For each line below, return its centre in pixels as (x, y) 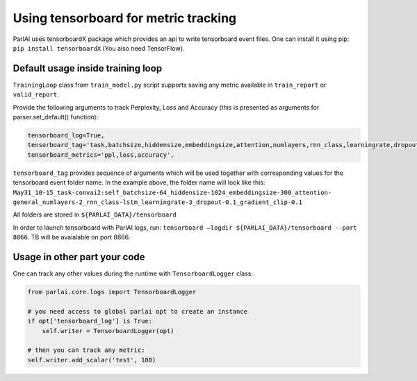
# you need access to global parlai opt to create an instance (138, 311)
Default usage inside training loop (88, 68)
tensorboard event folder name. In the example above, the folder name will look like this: (139, 183)
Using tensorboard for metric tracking (125, 18)
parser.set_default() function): (56, 117)
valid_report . (36, 94)
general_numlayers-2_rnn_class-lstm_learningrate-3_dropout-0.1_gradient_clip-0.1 (157, 202)
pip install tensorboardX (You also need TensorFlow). (99, 48)
